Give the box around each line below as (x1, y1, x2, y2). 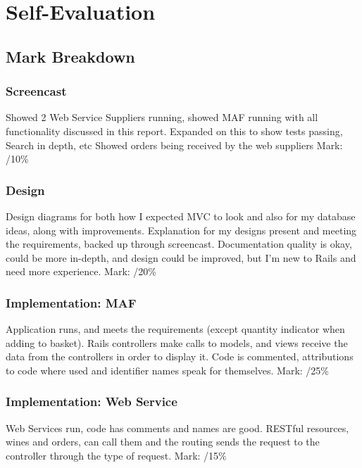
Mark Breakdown (6, 45, 135, 67)
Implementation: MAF (6, 293, 137, 311)
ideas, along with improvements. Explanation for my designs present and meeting (6, 222, 357, 237)
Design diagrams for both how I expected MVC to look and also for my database (6, 208, 356, 223)
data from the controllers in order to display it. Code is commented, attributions (6, 349, 354, 364)
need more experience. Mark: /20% (6, 264, 156, 279)
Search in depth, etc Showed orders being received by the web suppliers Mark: (6, 137, 343, 152)
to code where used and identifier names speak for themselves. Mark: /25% (6, 362, 330, 377)
